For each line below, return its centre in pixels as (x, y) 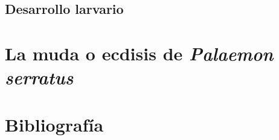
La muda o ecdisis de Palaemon (139, 53)
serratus (39, 77)
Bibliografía (54, 124)
